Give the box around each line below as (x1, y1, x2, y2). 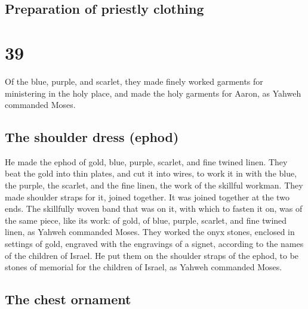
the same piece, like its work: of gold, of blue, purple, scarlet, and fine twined (5, 214, 287, 226)
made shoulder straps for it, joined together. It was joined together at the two (5, 190, 289, 203)
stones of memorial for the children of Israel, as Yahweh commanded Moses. (5, 261, 282, 273)
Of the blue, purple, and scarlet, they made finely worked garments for (5, 75, 263, 87)
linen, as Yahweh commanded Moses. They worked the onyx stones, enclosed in (5, 225, 295, 238)
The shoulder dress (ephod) (5, 128, 179, 146)
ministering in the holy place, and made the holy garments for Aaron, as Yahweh (5, 86, 301, 99)
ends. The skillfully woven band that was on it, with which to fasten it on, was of (5, 202, 303, 215)
